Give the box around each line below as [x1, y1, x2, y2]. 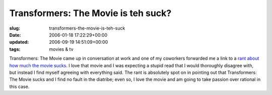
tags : [9, 46, 21, 52]
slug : [9, 25, 20, 31]
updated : [9, 39, 29, 45]
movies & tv [49, 46, 74, 52]
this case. [9, 83, 30, 89]
